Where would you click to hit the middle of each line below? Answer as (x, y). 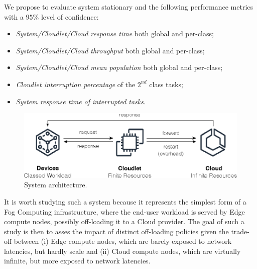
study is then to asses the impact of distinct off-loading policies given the (116, 231)
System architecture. (56, 185)
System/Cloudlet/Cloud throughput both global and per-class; (110, 50)
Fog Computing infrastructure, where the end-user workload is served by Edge (124, 211)
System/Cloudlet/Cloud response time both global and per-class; (115, 33)
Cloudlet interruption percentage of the (76, 84)
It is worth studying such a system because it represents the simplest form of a (125, 201)
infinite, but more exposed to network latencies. (77, 261)
